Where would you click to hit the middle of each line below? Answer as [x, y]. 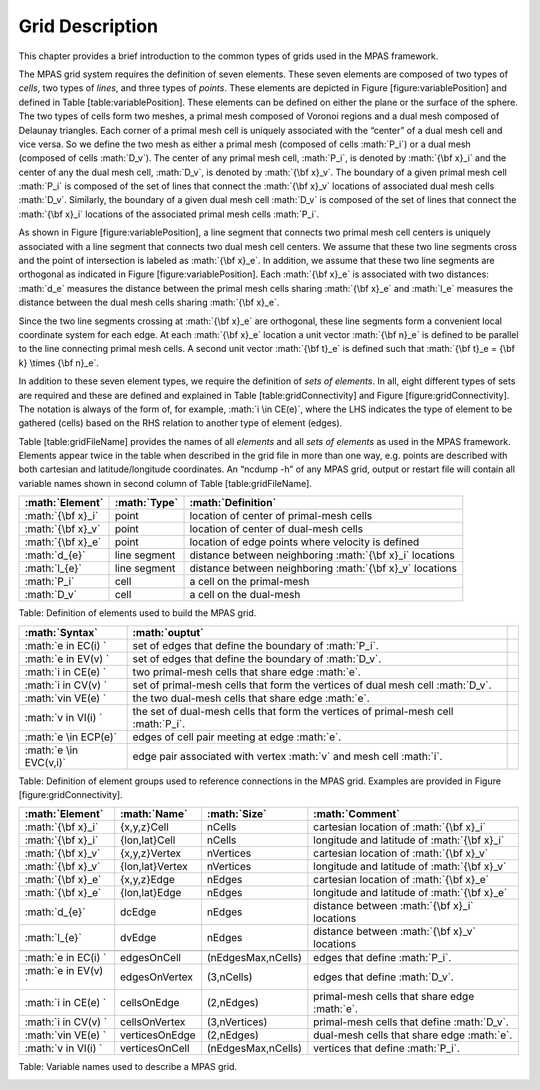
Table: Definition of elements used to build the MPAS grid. [137, 613]
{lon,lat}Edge [151, 893]
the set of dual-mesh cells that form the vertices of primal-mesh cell [293, 711]
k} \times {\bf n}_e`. [59, 362]
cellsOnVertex [153, 1022]
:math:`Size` [236, 814]
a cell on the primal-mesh [249, 582]
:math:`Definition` [233, 503]
